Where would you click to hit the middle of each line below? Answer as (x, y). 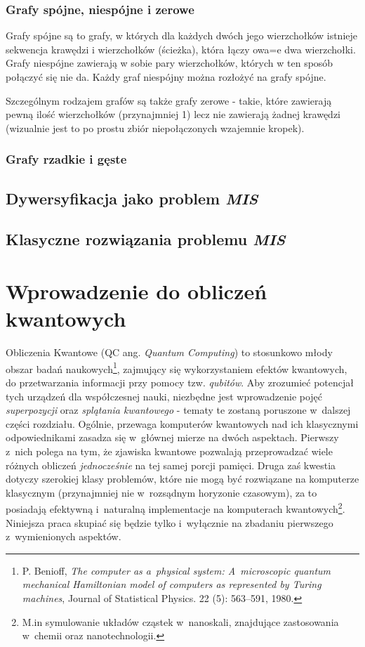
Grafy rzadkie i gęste (66, 159)
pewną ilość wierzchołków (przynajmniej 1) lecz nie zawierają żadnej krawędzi (173, 114)
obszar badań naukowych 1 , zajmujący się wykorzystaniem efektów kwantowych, (177, 367)
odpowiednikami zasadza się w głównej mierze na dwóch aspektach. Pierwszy (172, 437)
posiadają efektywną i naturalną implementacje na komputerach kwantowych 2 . (175, 508)
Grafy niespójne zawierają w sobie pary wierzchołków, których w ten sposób (170, 63)
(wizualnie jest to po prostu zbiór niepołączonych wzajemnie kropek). (155, 128)
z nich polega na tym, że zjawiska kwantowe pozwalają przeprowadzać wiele (169, 451)
